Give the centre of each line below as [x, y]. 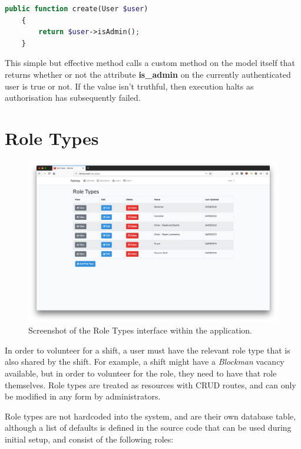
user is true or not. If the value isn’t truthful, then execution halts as [129, 86]
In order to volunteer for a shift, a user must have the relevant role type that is [148, 350]
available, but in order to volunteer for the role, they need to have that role [141, 373]
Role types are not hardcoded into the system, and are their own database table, [150, 416]
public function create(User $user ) [77, 9]
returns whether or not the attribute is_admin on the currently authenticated [148, 74]
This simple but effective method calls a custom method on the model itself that [150, 63]
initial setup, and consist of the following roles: [89, 439]
